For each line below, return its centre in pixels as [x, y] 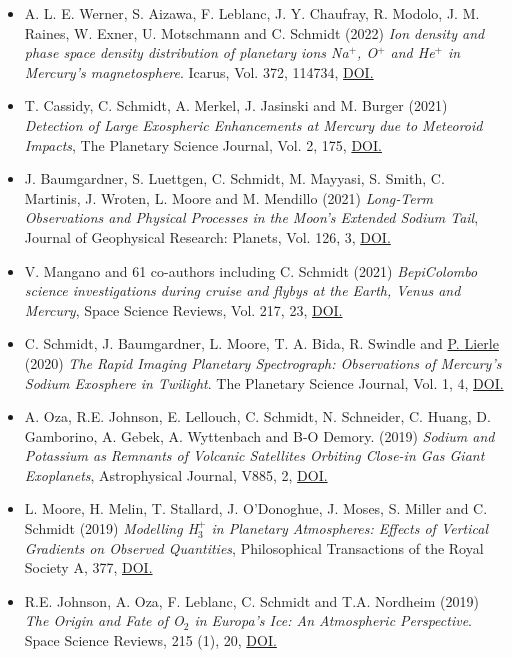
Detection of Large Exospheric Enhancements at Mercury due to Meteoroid [253, 124]
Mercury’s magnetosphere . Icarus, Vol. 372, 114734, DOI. [199, 71]
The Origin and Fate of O [104, 620]
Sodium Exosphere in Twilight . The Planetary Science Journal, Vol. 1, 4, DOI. [264, 382]
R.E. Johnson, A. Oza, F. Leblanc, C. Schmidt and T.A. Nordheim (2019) [251, 600]
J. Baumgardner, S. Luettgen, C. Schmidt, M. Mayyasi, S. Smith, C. [234, 178]
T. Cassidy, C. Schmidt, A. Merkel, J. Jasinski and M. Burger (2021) [236, 105]
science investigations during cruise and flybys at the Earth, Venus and [242, 290]
